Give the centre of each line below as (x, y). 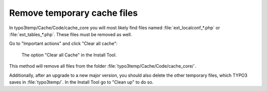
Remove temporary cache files (73, 13)
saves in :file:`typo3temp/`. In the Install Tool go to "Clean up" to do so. (81, 82)
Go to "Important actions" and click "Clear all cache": (64, 44)
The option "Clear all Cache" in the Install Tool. (69, 55)
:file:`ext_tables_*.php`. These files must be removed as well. (70, 34)
